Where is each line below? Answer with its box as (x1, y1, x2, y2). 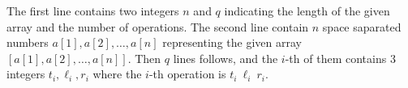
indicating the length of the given (224, 2, 390, 19)
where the (92, 65, 142, 82)
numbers (6, 34, 49, 51)
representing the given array (162, 34, 302, 51)
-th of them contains (285, 49, 387, 66)
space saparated (322, 18, 402, 35)
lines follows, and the (173, 49, 278, 66)
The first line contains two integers (6, 2, 179, 19)
